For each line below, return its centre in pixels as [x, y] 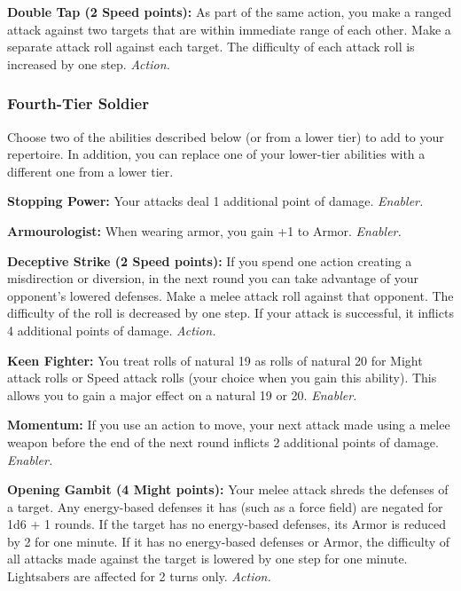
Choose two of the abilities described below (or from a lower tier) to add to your [226, 136]
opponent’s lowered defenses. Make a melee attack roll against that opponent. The [230, 295]
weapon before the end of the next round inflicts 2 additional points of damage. [223, 441]
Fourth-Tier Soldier [78, 103]
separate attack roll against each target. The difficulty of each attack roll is [211, 47]
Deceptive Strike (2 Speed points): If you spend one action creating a [210, 260]
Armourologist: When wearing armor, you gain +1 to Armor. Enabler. [204, 230]
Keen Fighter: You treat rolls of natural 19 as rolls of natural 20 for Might [215, 360]
